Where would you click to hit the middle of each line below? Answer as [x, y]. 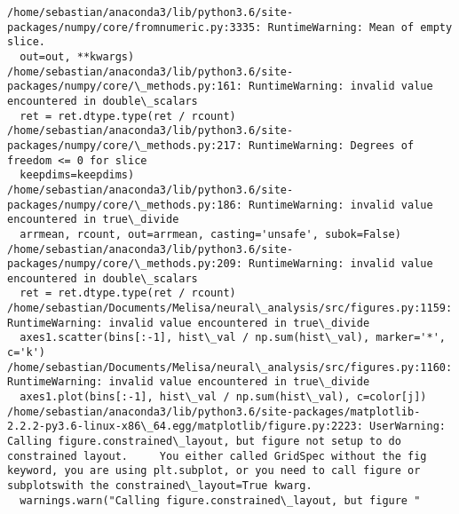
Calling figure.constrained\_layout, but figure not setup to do [204, 442]
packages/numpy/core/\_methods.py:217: [125, 145]
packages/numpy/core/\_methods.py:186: [125, 205]
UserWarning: [408, 427]
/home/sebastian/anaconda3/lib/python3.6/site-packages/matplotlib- [214, 411]
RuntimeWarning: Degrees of [332, 145]
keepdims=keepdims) [77, 175]
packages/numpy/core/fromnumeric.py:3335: [135, 27]
